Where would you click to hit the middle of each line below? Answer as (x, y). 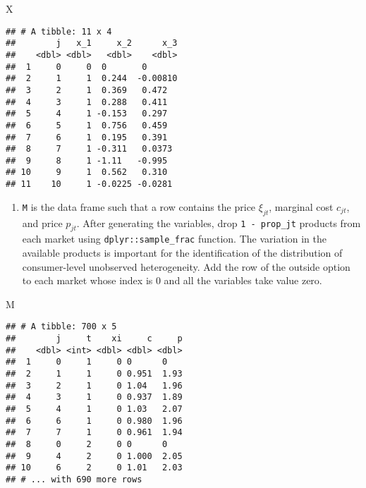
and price (42, 222)
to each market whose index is (87, 280)
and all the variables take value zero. (243, 280)
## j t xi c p (94, 339)
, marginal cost (301, 206)
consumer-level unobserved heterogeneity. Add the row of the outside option (186, 266)
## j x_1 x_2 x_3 (92, 43)
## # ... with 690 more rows (74, 479)
